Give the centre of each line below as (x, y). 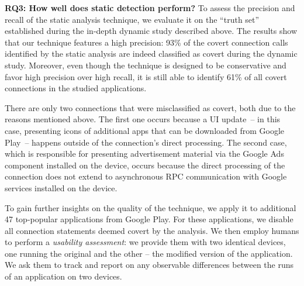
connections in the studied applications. (76, 88)
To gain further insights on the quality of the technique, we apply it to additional (151, 207)
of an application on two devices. (63, 276)
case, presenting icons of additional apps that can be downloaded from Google (145, 130)
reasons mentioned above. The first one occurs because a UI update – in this (143, 119)
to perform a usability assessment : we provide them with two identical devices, (145, 242)
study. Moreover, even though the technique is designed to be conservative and (146, 65)
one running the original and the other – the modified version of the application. (149, 253)
